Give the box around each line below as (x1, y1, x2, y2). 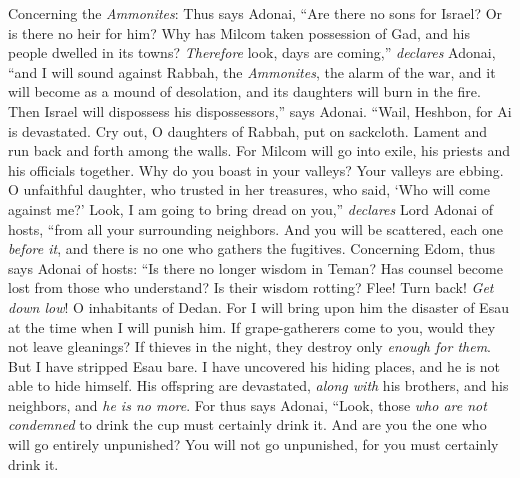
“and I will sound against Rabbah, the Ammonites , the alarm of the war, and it (8, 61, 496, 82)
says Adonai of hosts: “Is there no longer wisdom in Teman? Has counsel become (8, 257, 503, 278)
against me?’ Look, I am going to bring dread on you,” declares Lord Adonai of (8, 198, 494, 219)
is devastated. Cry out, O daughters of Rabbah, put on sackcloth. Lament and (8, 120, 488, 141)
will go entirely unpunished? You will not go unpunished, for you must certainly (8, 434, 499, 455)
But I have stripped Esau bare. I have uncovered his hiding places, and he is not (8, 355, 501, 376)
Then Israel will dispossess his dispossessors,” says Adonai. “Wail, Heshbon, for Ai (8, 100, 512, 121)
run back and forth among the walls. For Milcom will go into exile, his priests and (8, 140, 510, 161)
